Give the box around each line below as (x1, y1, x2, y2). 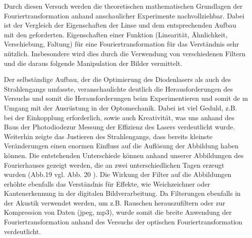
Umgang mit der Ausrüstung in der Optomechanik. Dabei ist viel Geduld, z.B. (4, 102, 237, 112)
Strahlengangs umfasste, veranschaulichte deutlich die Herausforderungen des (4, 83, 233, 94)
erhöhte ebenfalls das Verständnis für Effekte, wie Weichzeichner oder (4, 178, 210, 189)
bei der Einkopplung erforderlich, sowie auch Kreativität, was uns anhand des (4, 112, 235, 122)
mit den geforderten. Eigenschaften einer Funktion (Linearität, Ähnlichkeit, (4, 29, 228, 39)
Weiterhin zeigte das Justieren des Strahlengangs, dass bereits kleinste (4, 131, 213, 141)
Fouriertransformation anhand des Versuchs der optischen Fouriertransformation (4, 217, 243, 227)
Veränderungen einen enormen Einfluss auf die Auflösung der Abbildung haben (4, 141, 239, 151)
